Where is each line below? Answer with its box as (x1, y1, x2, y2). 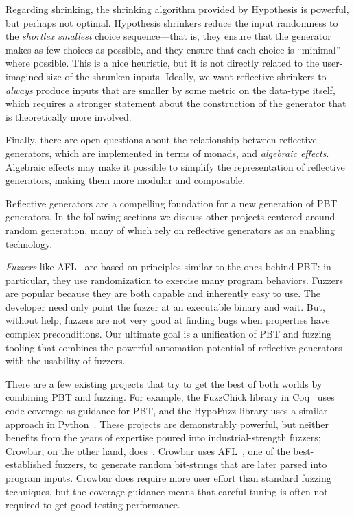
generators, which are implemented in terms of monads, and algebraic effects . (5, 145, 329, 160)
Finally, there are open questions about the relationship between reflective (5, 132, 317, 147)
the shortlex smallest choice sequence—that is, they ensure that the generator (5, 29, 331, 43)
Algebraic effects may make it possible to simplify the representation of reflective (5, 159, 345, 174)
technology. (5, 236, 53, 250)
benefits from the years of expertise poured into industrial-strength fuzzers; (5, 430, 321, 445)
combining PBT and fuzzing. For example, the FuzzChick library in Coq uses (5, 390, 335, 404)
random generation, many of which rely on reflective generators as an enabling (5, 222, 335, 237)
